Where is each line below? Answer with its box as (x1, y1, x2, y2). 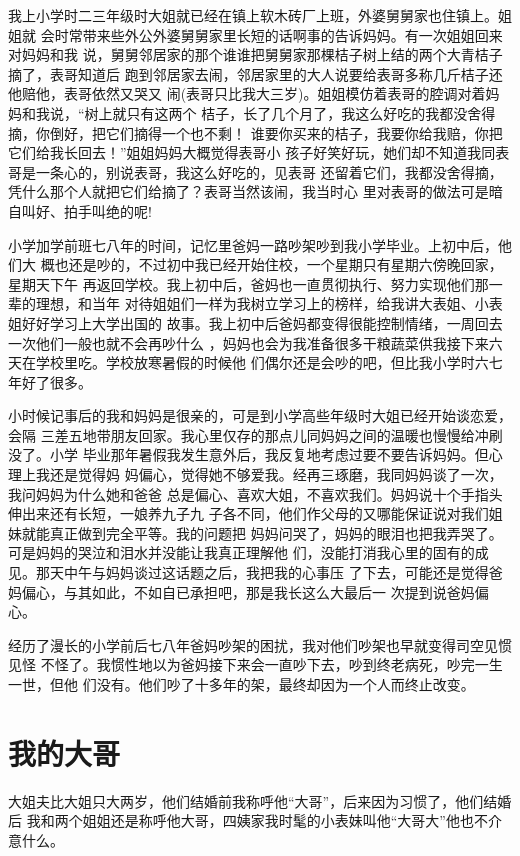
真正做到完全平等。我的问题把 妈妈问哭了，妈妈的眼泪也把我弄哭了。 (49, 522, 503, 543)
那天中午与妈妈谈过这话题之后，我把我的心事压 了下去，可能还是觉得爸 (35, 562, 503, 583)
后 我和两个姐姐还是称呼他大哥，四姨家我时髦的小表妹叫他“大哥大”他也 (8, 810, 474, 831)
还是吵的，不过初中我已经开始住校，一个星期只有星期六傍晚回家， (68, 254, 503, 275)
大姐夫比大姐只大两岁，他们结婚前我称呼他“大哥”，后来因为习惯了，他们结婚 (8, 790, 512, 811)
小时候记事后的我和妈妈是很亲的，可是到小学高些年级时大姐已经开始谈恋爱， (8, 405, 512, 426)
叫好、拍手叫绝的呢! (21, 200, 152, 221)
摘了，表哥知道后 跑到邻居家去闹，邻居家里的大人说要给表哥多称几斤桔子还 (8, 63, 503, 84)
